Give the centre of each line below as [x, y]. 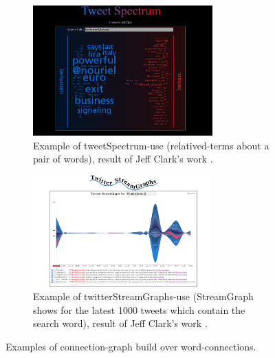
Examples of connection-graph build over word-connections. [131, 346]
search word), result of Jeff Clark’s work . [120, 323]
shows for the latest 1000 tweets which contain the [139, 309]
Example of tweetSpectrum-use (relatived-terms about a [151, 145]
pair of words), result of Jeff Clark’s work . [123, 159]
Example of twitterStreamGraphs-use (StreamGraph [143, 296]
